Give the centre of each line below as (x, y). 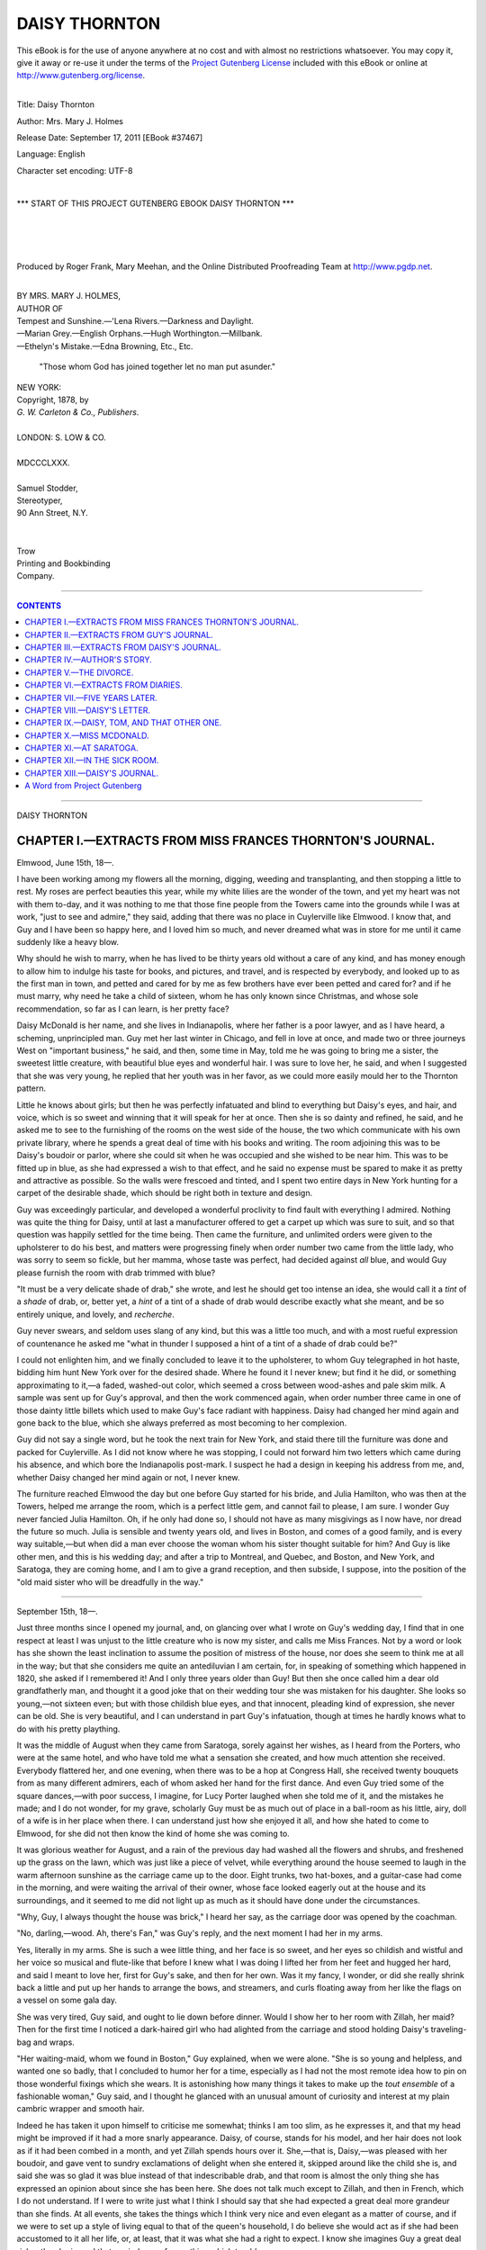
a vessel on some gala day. (67, 2000)
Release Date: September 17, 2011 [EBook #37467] (110, 137)
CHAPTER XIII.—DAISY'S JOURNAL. (92, 773)
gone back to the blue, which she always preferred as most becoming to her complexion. (182, 1423)
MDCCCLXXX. (44, 463)
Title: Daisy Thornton (55, 104)
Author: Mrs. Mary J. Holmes (70, 121)
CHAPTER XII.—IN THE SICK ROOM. (92, 760)
